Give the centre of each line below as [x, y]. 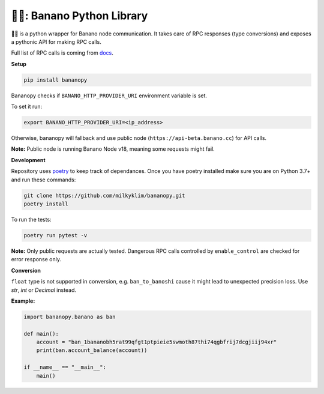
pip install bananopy [55, 80]
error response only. [36, 259]
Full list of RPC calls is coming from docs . [62, 53]
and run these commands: [43, 180]
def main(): [41, 334]
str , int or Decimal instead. [44, 290]
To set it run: [27, 107]
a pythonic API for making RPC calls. [56, 41]
